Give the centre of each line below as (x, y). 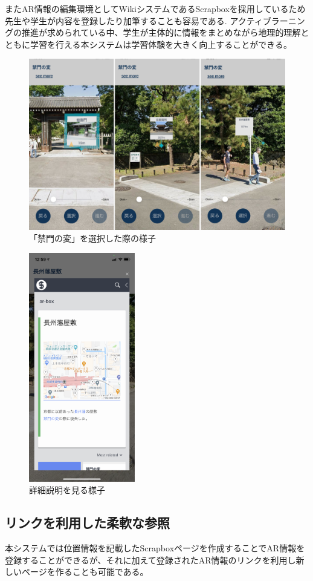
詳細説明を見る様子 (67, 490)
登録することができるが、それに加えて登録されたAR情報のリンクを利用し (150, 560)
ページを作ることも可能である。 (85, 572)
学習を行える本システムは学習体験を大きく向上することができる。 (161, 44)
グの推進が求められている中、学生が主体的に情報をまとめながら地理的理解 (153, 32)
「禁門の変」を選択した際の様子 (92, 238)
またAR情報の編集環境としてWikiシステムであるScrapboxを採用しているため (155, 8)
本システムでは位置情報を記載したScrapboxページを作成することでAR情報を (155, 548)
